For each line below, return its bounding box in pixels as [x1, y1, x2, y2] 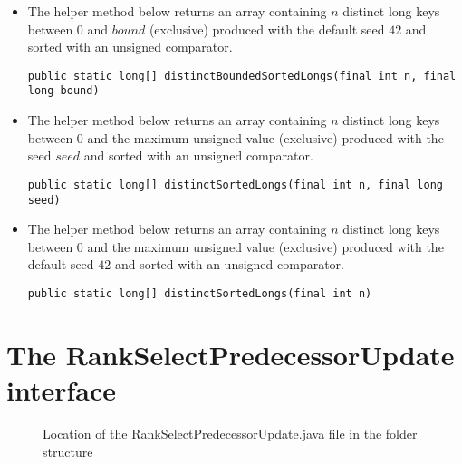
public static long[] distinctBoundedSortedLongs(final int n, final [27, 69, 457, 82]
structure [43, 441, 93, 460]
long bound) [27, 84, 100, 98]
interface [6, 372, 117, 408]
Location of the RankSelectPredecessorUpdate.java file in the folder [43, 423, 418, 442]
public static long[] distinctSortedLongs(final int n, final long [27, 178, 443, 191]
